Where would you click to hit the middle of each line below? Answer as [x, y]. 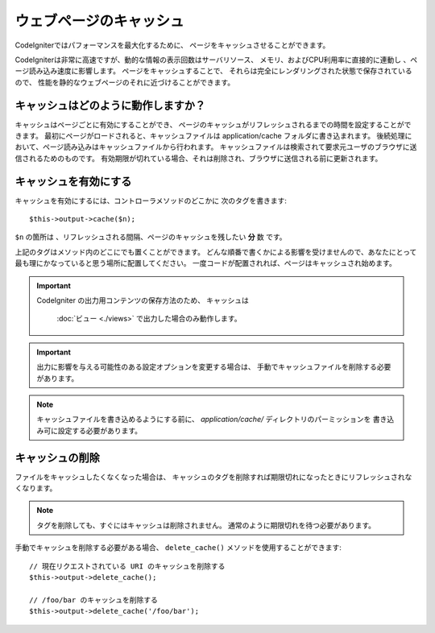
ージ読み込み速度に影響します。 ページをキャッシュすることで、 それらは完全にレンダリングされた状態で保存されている [213, 71]
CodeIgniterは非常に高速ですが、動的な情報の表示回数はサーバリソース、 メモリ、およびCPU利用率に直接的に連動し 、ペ [216, 60]
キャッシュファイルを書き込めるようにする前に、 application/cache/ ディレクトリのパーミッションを [204, 420]
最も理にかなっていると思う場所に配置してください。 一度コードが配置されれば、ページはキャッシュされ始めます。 [205, 263]
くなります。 [36, 488]
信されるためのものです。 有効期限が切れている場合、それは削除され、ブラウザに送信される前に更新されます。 [199, 158]
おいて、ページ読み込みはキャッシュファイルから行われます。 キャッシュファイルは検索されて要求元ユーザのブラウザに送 [216, 147]
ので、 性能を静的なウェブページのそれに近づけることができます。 [125, 82]
